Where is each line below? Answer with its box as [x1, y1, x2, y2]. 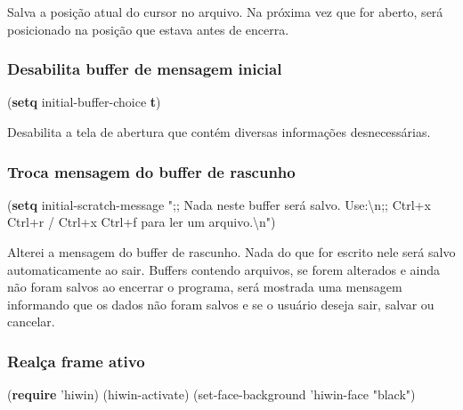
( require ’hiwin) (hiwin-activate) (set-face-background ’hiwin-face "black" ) [7, 385, 416, 404]
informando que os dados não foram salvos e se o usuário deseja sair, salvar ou [7, 294, 435, 313]
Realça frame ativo [7, 350, 145, 372]
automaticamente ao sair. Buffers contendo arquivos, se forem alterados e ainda [7, 260, 441, 278]
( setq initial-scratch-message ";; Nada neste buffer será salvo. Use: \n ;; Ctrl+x [7, 195, 431, 213]
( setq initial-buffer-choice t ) [7, 92, 161, 111]
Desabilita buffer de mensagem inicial [7, 58, 282, 80]
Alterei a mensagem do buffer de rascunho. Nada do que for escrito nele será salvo [7, 243, 456, 261]
